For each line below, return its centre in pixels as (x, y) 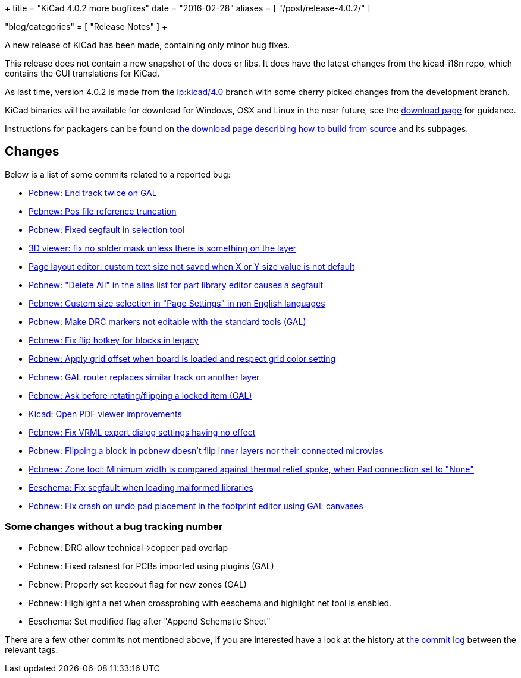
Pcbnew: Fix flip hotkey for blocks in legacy (114, 340)
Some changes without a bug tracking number (114, 527)
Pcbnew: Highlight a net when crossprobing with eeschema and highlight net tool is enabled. (210, 603)
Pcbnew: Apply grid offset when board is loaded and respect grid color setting (182, 358)
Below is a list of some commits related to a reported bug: (118, 174)
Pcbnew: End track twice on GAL (93, 193)
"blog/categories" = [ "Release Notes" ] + (86, 26)
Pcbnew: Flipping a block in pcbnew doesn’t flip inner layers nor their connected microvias (206, 450)
